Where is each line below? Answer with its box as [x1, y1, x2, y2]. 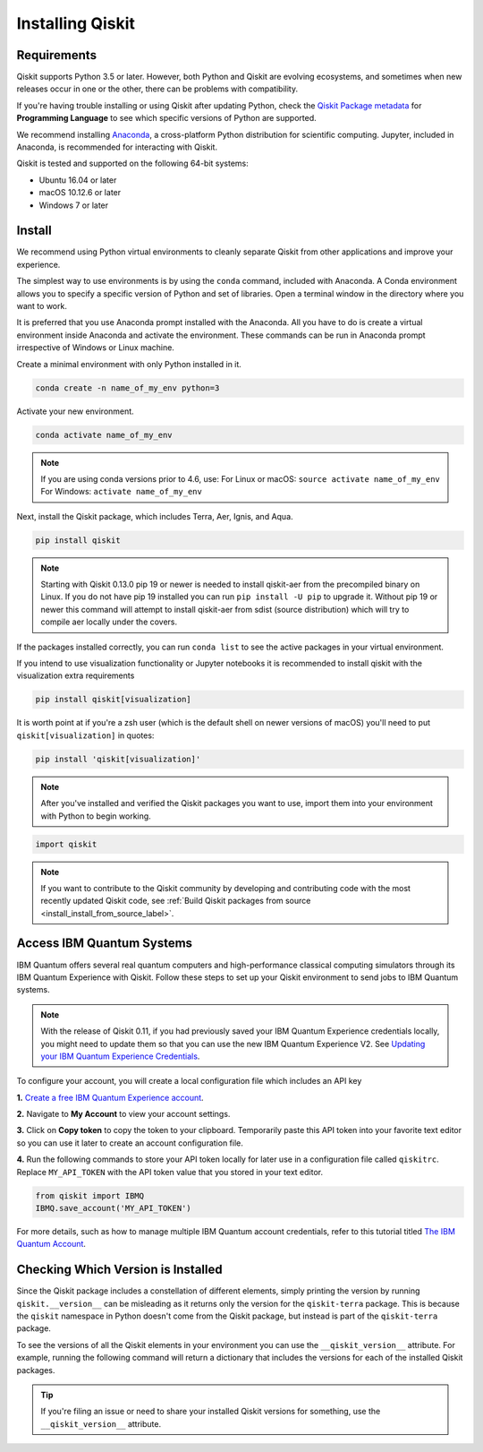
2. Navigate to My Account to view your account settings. [16, 1109, 231, 1120]
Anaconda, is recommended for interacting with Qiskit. [16, 142, 218, 152]
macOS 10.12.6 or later [38, 187, 122, 198]
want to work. [16, 301, 67, 312]
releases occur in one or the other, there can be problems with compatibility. [16, 83, 299, 94]
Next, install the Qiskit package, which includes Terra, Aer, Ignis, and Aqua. [16, 511, 294, 521]
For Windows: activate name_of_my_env [40, 486, 203, 497]
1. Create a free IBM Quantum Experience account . [16, 1092, 205, 1103]
